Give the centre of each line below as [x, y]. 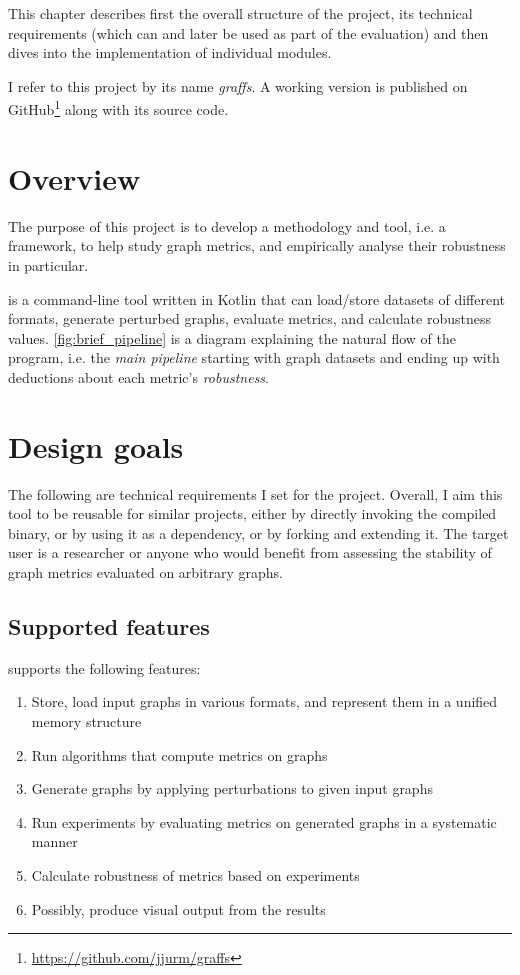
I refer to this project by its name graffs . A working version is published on [238, 85]
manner [54, 841]
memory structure [86, 720]
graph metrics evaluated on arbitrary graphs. [145, 572]
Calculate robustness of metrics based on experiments [195, 874]
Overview [74, 177]
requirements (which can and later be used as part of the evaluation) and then [248, 32]
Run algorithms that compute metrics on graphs [179, 754]
